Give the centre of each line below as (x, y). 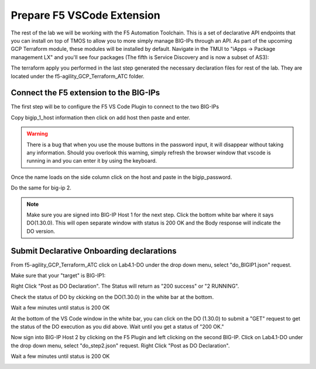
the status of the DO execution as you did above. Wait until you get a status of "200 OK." (118, 326)
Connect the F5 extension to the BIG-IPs (85, 93)
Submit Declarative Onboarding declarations (94, 251)
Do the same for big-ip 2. (41, 188)
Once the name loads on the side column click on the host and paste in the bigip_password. (121, 177)
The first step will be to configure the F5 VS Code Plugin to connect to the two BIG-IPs (115, 107)
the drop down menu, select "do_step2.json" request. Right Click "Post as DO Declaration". (121, 346)
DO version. (41, 231)
